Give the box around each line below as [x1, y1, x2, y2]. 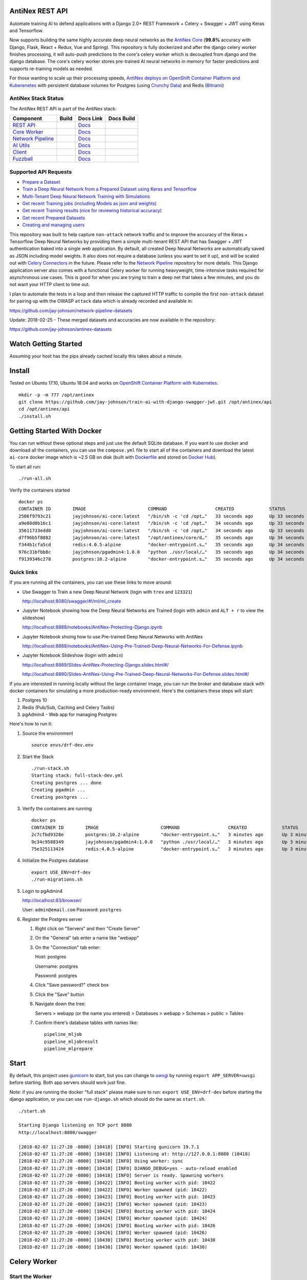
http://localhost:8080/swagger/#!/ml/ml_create [22, 598, 121, 604]
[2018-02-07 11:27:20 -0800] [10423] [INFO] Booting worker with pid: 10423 [18, 1194, 216, 1200]
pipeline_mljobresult [44, 1038, 98, 1044]
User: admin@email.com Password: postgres [22, 907, 122, 913]
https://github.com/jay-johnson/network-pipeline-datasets [9, 307, 133, 313]
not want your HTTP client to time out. [9, 282, 90, 288]
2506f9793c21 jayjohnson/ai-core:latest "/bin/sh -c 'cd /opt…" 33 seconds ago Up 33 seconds [18, 513, 304, 519]
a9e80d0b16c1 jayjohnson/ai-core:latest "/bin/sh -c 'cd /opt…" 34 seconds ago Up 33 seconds [18, 520, 304, 526]
